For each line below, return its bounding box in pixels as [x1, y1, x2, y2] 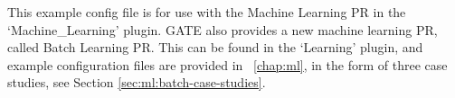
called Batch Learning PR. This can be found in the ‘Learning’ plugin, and [7, 38, 423, 57]
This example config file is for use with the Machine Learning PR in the [7, 3, 406, 21]
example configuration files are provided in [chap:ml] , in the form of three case [7, 55, 448, 74]
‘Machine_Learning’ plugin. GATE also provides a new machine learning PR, [7, 20, 438, 39]
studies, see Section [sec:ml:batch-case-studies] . [7, 73, 266, 92]
